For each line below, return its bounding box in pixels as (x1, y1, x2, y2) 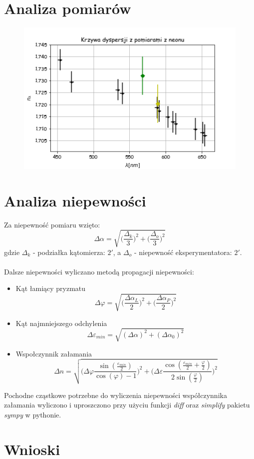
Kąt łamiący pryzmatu (15, 283, 86, 293)
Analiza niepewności (4, 190, 146, 210)
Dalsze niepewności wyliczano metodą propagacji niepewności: (4, 266, 194, 276)
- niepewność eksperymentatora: (134, 246, 232, 257)
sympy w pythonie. (4, 409, 61, 420)
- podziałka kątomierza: (33, 246, 105, 257)
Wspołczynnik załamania (15, 348, 92, 358)
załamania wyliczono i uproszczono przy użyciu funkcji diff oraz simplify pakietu (4, 399, 250, 410)
